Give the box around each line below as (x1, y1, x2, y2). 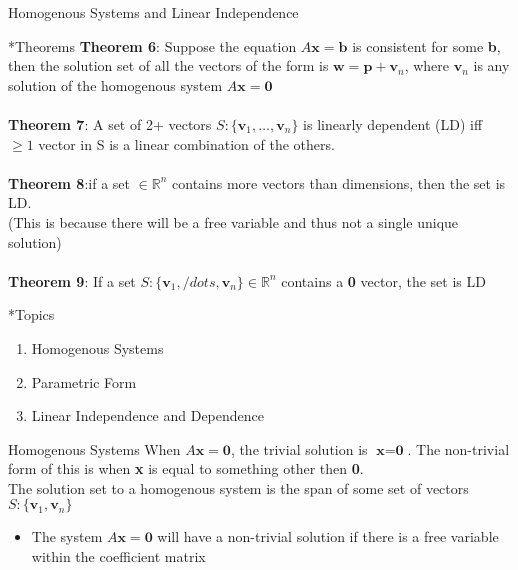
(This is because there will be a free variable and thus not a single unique (8, 211, 459, 232)
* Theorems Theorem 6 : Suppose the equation (8, 35, 297, 56)
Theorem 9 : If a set (8, 270, 136, 291)
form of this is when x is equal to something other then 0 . (8, 458, 364, 479)
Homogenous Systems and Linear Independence (8, 2, 299, 22)
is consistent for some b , (352, 35, 501, 56)
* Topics (8, 304, 55, 325)
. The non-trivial (407, 438, 510, 459)
